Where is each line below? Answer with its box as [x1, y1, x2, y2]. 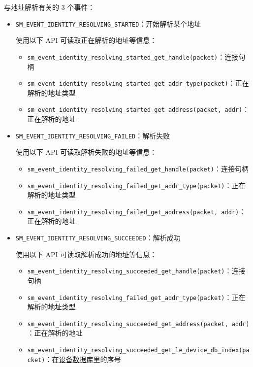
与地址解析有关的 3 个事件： [4, 2, 95, 12]
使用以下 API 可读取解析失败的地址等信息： [15, 147, 157, 157]
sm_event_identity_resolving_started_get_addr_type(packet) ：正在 [27, 78, 249, 88]
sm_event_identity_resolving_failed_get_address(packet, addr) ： [27, 206, 246, 216]
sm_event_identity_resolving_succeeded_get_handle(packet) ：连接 [27, 266, 246, 276]
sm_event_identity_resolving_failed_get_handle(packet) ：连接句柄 [27, 163, 249, 173]
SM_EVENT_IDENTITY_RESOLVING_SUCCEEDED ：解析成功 [15, 233, 181, 242]
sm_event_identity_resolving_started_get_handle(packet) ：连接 [27, 51, 239, 62]
